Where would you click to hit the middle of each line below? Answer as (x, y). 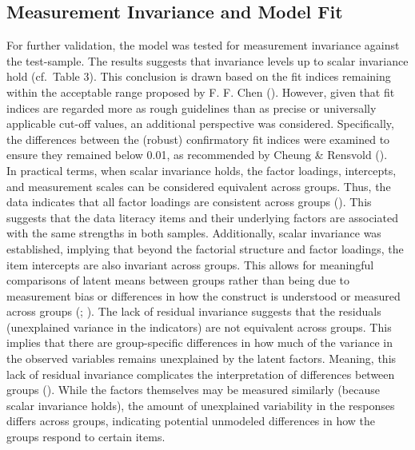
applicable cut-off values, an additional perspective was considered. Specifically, (200, 123)
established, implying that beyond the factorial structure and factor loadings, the (205, 248)
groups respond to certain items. (86, 437)
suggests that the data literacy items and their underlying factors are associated (202, 217)
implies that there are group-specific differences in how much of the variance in (200, 342)
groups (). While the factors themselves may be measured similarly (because (193, 390)
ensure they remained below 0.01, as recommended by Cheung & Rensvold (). (197, 155)
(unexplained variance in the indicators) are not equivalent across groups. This (199, 327)
